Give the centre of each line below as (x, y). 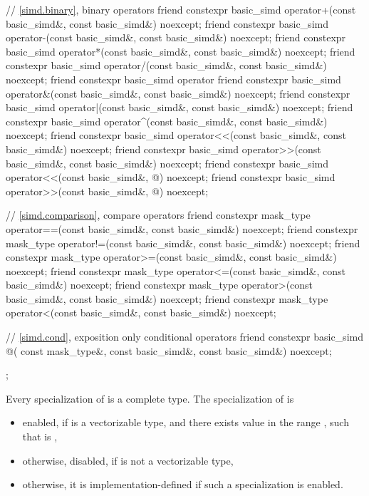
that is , (40, 436)
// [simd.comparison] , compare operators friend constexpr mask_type (158, 215)
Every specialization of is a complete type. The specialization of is (150, 398)
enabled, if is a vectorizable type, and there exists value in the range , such (186, 422)
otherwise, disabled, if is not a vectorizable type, (128, 460)
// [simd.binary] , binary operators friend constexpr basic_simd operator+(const (181, 9)
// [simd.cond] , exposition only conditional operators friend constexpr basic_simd (184, 337)
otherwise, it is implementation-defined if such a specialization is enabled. (183, 484)
